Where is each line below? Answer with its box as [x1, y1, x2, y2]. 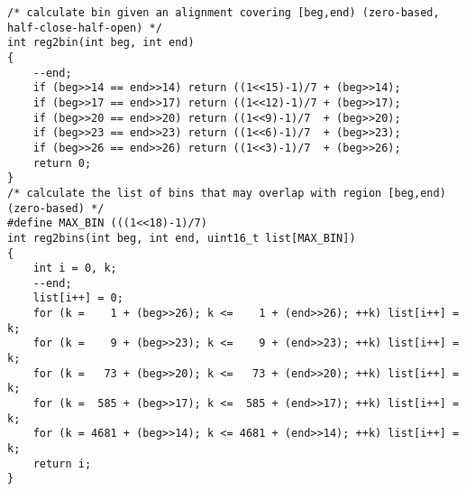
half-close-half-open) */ [7, 21, 162, 34]
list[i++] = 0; [32, 292, 123, 305]
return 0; [32, 156, 92, 170]
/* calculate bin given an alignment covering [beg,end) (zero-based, [7, 6, 440, 19]
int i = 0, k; [32, 262, 117, 275]
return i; [32, 457, 92, 470]
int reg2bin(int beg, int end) [7, 36, 195, 50]
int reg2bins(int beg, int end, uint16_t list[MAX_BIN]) [7, 231, 356, 245]
